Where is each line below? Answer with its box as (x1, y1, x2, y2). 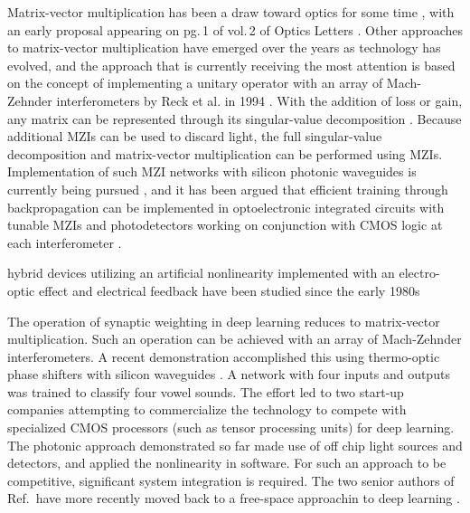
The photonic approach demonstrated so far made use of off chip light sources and (7, 435, 463, 454)
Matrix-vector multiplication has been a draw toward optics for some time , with (7, 3, 455, 21)
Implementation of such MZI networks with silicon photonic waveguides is (7, 162, 417, 181)
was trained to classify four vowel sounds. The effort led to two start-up (7, 382, 404, 401)
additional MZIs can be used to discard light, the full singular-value (7, 127, 382, 146)
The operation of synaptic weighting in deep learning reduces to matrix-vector (7, 311, 440, 330)
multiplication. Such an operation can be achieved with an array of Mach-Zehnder (7, 329, 462, 348)
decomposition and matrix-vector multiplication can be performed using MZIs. (7, 144, 443, 163)
